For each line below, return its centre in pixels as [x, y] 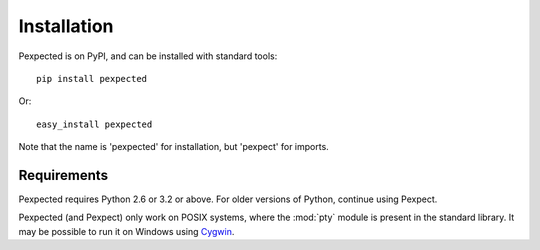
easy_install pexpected [94, 124]
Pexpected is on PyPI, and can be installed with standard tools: [148, 56]
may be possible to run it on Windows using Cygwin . [126, 231]
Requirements [63, 175]
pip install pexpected [92, 78]
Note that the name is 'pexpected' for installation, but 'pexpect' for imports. [173, 147]
